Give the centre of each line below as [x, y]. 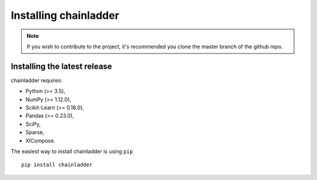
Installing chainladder [65, 15]
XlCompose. [41, 141]
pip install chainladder [57, 165]
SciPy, [33, 124]
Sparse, [35, 132]
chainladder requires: [37, 80]
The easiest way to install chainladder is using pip [72, 151]
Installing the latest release [62, 66]
